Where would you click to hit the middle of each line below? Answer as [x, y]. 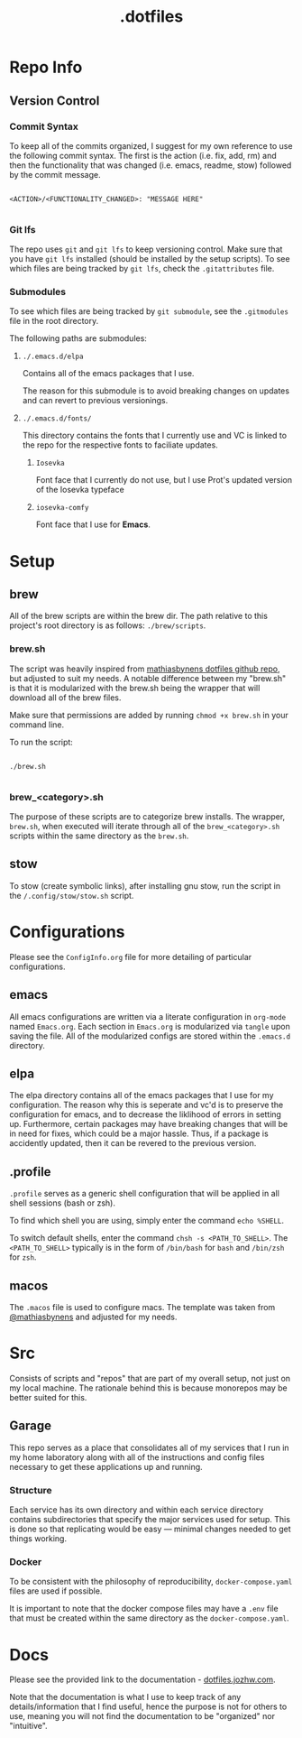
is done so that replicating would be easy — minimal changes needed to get [150, 1529]
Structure [31, 1490]
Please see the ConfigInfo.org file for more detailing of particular [131, 957]
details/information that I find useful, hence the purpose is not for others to [148, 1706]
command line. [37, 725]
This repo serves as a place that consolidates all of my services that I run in [150, 1447]
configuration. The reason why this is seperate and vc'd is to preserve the [146, 1105]
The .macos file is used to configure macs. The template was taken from [142, 1308]
